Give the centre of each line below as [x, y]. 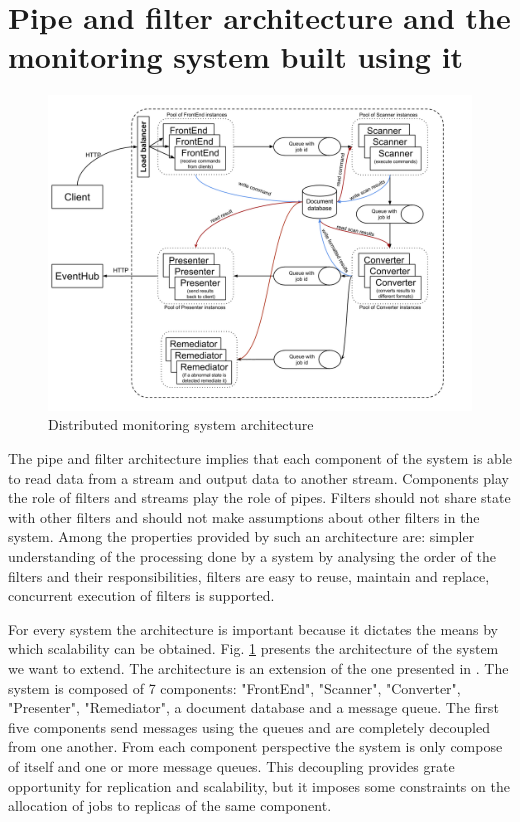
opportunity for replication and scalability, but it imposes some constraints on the [259, 785]
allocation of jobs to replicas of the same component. [170, 805]
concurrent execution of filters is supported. [141, 595]
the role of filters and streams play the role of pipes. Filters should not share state [259, 497]
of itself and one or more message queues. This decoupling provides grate [231, 765]
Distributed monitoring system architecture [181, 424]
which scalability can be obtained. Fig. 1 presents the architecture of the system [253, 648]
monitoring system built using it [236, 56]
